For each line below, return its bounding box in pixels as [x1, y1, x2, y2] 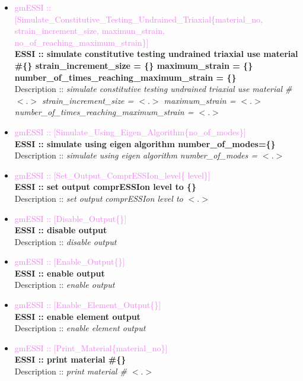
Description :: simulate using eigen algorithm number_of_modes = [14, 149, 257, 161]
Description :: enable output [14, 278, 115, 291]
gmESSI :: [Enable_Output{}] [14, 255, 125, 268]
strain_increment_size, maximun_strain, [14, 24, 165, 37]
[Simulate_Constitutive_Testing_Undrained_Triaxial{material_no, [14, 12, 263, 25]
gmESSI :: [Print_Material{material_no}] [14, 341, 168, 354]
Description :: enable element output [14, 322, 146, 334]
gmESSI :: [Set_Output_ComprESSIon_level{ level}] [14, 169, 210, 181]
